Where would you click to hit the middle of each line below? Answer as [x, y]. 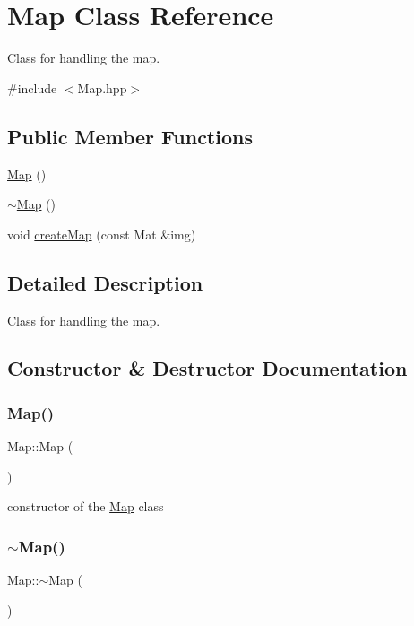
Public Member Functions [130, 136]
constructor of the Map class [86, 506]
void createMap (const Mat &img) [102, 234]
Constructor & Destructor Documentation [207, 368]
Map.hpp [102, 87]
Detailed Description [105, 282]
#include [32, 87]
